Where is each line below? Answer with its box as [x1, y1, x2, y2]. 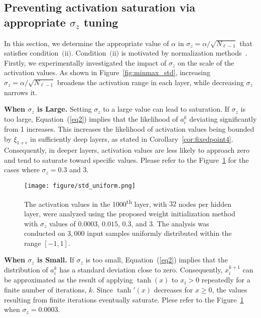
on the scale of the [177, 57, 234, 68]
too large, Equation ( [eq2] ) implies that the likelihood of [4, 113, 178, 124]
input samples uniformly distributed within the [87, 228, 232, 238]
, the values [212, 284, 247, 294]
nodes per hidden [178, 198, 231, 209]
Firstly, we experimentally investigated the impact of [4, 57, 167, 68]
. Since [92, 284, 113, 294]
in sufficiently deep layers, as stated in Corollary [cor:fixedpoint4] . [30, 133, 233, 144]
